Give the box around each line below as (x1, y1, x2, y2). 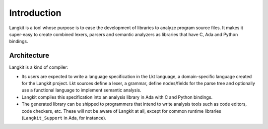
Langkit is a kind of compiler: (9, 64, 68, 70)
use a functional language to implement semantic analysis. (21, 87, 141, 93)
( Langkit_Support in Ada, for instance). (21, 115, 107, 121)
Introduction (9, 7, 62, 18)
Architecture (9, 51, 50, 60)
